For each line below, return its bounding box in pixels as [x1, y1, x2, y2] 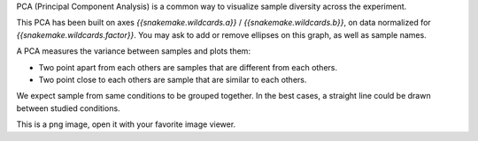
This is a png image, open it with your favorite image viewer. [16, 119, 236, 130]
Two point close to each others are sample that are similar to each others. [38, 74, 307, 85]
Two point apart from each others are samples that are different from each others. [38, 62, 338, 72]
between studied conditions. [16, 102, 120, 114]
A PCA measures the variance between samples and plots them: [16, 46, 251, 56]
